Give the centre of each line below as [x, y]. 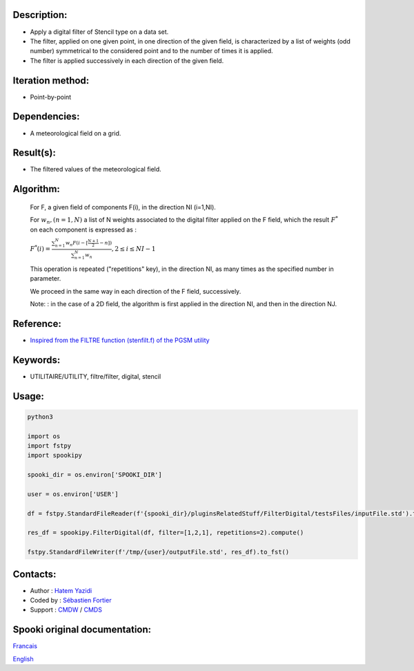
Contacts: [34, 574]
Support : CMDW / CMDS [66, 610]
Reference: [37, 324]
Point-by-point [51, 97]
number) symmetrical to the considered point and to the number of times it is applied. [151, 51]
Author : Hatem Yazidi [61, 590]
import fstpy [49, 445]
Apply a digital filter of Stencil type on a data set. [99, 32]
